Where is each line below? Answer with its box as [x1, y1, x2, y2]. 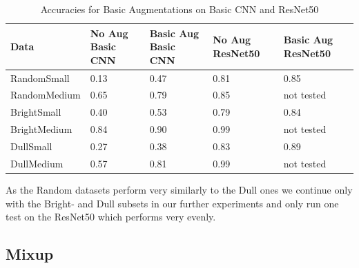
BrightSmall [10, 105, 61, 119]
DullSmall [10, 139, 52, 153]
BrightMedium [10, 122, 72, 136]
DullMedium [10, 156, 64, 170]
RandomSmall [10, 70, 70, 85]
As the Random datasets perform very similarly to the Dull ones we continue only [6, 182, 353, 196]
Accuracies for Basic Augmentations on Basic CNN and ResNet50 [40, 2, 319, 16]
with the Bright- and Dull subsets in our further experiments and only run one [6, 196, 339, 210]
